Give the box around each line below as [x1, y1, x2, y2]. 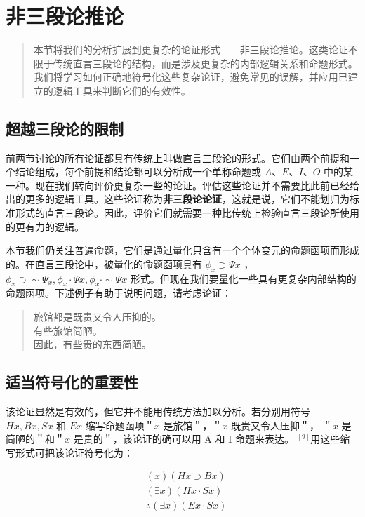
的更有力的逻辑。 [6, 219, 84, 234]
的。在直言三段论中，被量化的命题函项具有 [6, 256, 202, 271]
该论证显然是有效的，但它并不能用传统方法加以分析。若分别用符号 [6, 404, 310, 419]
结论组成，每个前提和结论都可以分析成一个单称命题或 [15, 164, 261, 179]
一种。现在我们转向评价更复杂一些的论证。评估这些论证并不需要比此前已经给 [6, 177, 359, 192]
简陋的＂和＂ [6, 431, 65, 446]
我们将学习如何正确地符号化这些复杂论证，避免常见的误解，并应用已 [33, 69, 348, 84]
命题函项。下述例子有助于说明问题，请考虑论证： [6, 286, 232, 300]
